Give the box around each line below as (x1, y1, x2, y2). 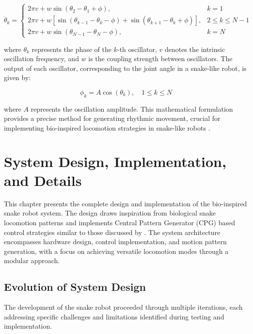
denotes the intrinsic (164, 44, 225, 54)
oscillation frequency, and (4, 53, 79, 64)
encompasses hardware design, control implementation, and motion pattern (4, 236, 227, 247)
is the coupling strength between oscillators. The (88, 53, 233, 64)
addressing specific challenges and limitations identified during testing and (4, 311, 224, 321)
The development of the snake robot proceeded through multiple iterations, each (4, 302, 243, 312)
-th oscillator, (117, 44, 157, 54)
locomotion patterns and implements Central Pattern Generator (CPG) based (4, 217, 236, 228)
